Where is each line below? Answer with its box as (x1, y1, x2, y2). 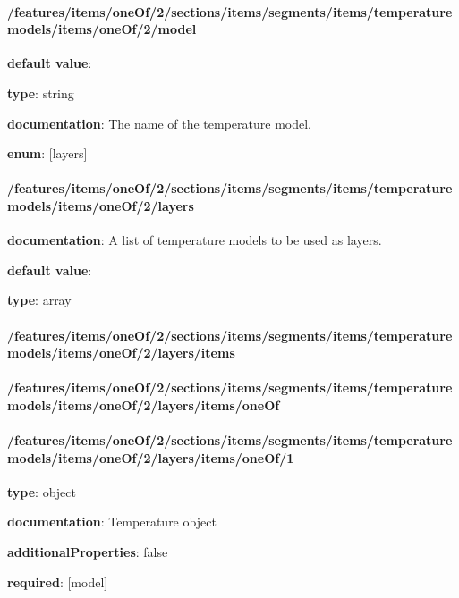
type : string (7, 83, 74, 102)
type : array (7, 291, 72, 309)
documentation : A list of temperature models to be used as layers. (7, 231, 382, 249)
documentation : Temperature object (7, 512, 217, 531)
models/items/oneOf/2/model (7, 20, 197, 38)
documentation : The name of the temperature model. (7, 114, 311, 132)
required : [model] (7, 572, 108, 591)
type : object (7, 482, 76, 501)
